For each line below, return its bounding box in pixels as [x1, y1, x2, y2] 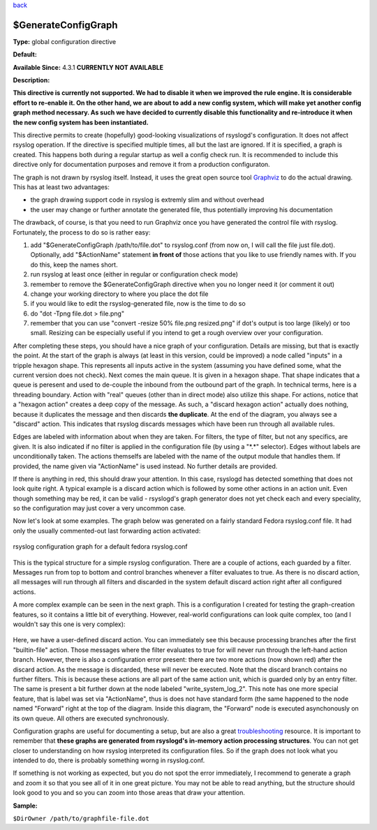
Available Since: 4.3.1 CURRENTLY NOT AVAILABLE [13, 63, 164, 71]
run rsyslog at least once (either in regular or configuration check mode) [30, 270, 239, 279]
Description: [13, 76, 50, 84]
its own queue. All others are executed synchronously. [13, 714, 169, 722]
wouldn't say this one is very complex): [13, 620, 126, 628]
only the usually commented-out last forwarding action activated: [13, 526, 201, 535]
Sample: [13, 801, 38, 810]
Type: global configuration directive [13, 37, 117, 45]
